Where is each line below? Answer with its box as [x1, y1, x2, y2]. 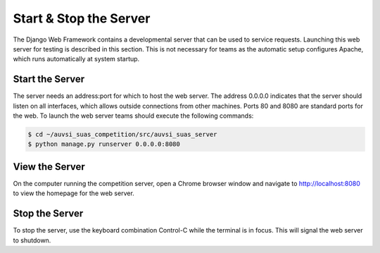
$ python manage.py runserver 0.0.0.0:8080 [27, 140, 181, 148]
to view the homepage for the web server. [13, 189, 135, 197]
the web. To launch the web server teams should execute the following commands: [13, 111, 254, 120]
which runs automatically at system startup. [13, 55, 140, 63]
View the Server [13, 161, 86, 173]
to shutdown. [13, 236, 51, 245]
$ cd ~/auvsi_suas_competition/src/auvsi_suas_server [27, 130, 217, 138]
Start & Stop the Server [13, 11, 151, 26]
